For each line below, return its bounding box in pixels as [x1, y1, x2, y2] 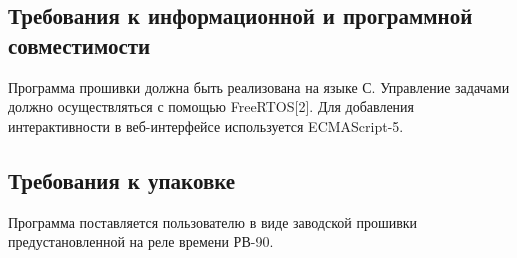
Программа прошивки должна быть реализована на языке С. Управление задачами [8, 76, 510, 97]
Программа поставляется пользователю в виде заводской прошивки [8, 211, 418, 232]
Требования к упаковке [8, 164, 236, 195]
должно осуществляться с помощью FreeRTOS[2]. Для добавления [8, 96, 415, 117]
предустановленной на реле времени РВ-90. [8, 231, 274, 252]
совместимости [8, 29, 151, 60]
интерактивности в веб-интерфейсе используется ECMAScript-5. [8, 115, 404, 136]
